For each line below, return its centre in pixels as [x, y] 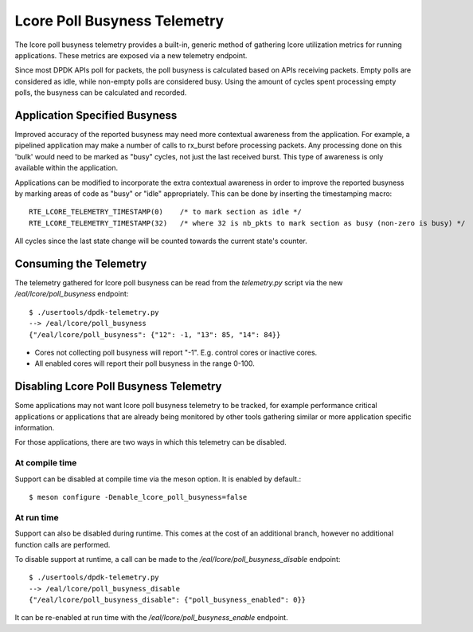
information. [35, 428]
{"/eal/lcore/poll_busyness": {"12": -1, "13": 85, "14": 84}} [155, 334]
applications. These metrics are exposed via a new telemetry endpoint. [131, 55]
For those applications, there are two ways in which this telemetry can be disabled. [150, 442]
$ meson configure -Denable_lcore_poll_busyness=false [138, 497]
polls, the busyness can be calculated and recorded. [101, 92]
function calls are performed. [63, 544]
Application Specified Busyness [96, 115]
